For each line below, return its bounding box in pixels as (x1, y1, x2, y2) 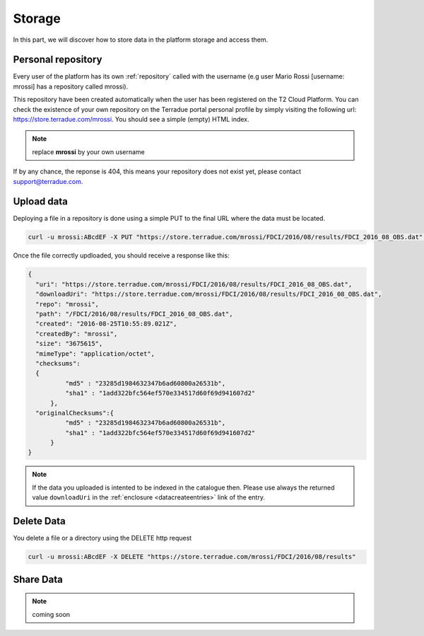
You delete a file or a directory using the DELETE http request (13, 534, 192, 543)
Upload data (13, 195, 69, 208)
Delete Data (13, 515, 66, 527)
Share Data (13, 573, 63, 585)
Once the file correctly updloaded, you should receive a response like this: (13, 251, 230, 260)
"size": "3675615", (35, 340, 103, 348)
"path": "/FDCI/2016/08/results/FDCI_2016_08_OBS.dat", (35, 310, 233, 318)
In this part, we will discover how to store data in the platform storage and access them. (13, 35, 269, 44)
